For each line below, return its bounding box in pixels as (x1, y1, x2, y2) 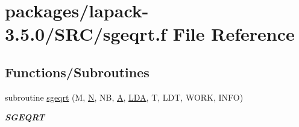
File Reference (172, 22, 295, 46)
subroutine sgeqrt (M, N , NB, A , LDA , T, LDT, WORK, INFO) (5, 90, 244, 103)
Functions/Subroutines (5, 62, 149, 81)
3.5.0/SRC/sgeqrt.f (5, 22, 166, 46)
